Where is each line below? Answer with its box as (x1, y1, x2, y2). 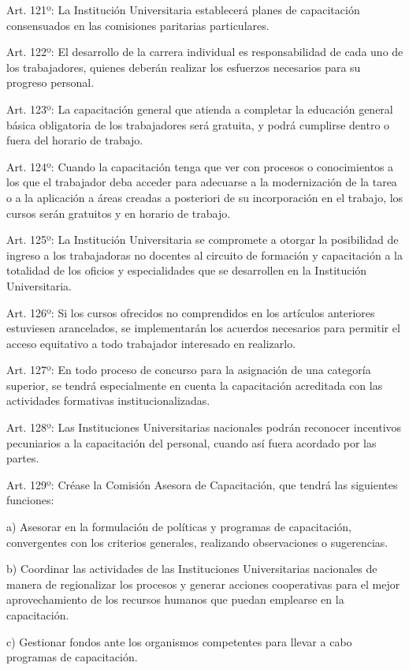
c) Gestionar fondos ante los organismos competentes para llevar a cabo (6, 633, 352, 649)
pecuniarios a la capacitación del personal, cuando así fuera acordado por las (6, 434, 377, 451)
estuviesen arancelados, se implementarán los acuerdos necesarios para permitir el (6, 320, 400, 336)
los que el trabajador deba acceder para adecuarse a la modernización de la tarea (6, 174, 397, 190)
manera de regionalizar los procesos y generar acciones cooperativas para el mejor (6, 575, 400, 592)
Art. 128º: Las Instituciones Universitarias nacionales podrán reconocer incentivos (6, 419, 402, 436)
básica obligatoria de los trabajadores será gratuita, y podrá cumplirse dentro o (6, 116, 390, 133)
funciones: (6, 492, 54, 508)
